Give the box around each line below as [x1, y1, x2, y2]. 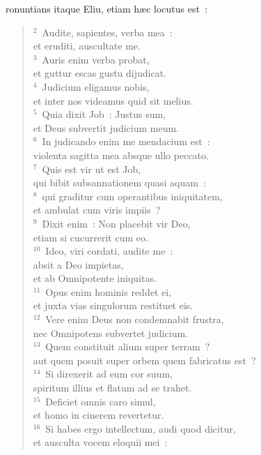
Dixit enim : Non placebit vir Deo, [42, 216, 191, 230]
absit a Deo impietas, [33, 257, 124, 271]
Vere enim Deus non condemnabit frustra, [45, 312, 224, 327]
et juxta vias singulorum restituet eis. [33, 298, 193, 313]
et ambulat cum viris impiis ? [33, 202, 161, 217]
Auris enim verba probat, [42, 52, 150, 66]
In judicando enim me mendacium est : [42, 134, 210, 149]
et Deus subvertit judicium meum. [33, 120, 180, 135]
